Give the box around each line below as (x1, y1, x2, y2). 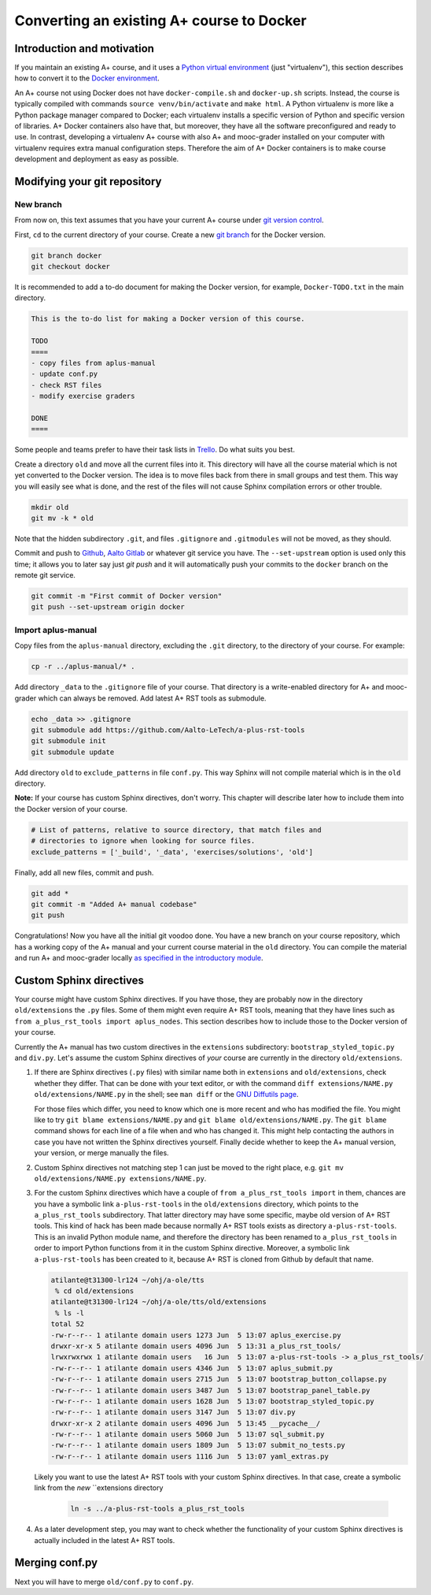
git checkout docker (31, 262, 110, 271)
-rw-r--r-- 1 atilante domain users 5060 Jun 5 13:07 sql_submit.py (50, 1430, 325, 1439)
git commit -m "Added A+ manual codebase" (31, 899, 197, 909)
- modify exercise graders (31, 392, 135, 401)
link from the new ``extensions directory (34, 1483, 164, 1493)
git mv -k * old (31, 513, 94, 522)
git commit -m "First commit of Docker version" (31, 592, 223, 600)
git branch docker (31, 251, 102, 260)
